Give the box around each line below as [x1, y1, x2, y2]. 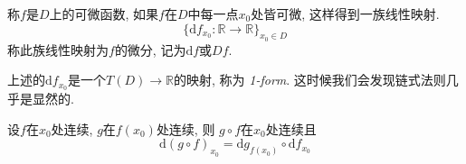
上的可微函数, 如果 [49, 5, 159, 23]
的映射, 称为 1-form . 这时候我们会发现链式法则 [174, 70, 446, 89]
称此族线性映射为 [7, 40, 109, 59]
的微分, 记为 [114, 40, 186, 59]
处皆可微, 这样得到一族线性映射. [251, 5, 440, 23]
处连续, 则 [156, 119, 215, 138]
